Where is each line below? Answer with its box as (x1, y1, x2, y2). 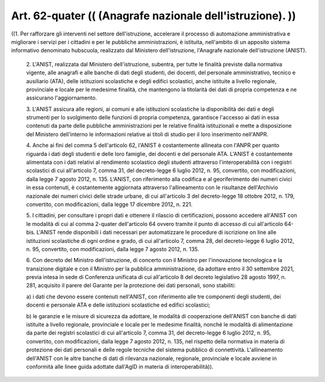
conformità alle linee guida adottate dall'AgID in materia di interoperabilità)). (26, 363, 214, 370)
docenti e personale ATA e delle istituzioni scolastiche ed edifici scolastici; (26, 301, 211, 308)
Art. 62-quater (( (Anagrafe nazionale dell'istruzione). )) (11, 9, 296, 22)
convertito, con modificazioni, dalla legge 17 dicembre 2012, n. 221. (26, 201, 193, 208)
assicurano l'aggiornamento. (26, 94, 97, 102)
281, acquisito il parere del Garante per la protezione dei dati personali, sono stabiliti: (26, 282, 236, 289)
